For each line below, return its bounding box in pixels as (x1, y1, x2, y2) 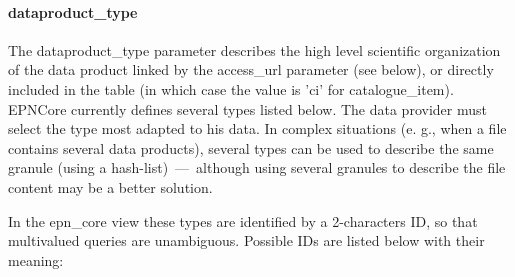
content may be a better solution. (8, 176, 213, 197)
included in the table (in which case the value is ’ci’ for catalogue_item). (8, 78, 454, 99)
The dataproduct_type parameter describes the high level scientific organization (8, 39, 501, 60)
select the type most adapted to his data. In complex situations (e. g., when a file (8, 118, 507, 139)
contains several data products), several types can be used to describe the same (8, 137, 494, 158)
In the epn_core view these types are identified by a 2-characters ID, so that (8, 210, 478, 231)
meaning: (8, 249, 64, 270)
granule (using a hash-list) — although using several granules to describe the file (8, 157, 506, 178)
